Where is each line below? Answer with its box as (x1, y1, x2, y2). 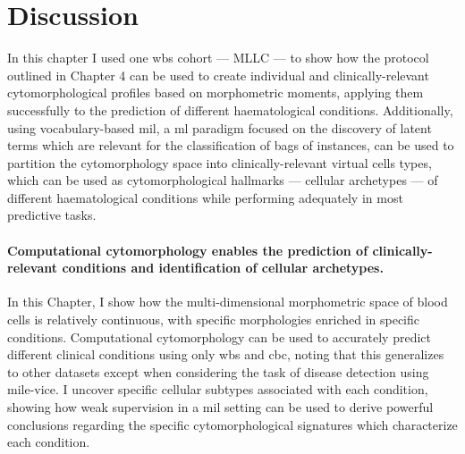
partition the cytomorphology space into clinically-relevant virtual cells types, (7, 153, 432, 172)
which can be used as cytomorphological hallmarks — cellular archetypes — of (7, 171, 438, 189)
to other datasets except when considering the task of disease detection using (7, 362, 429, 381)
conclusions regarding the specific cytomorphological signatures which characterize (7, 415, 458, 433)
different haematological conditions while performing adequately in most (7, 188, 403, 206)
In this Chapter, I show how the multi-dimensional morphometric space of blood (7, 292, 448, 311)
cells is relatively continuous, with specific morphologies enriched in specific (7, 310, 420, 329)
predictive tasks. (7, 206, 97, 224)
